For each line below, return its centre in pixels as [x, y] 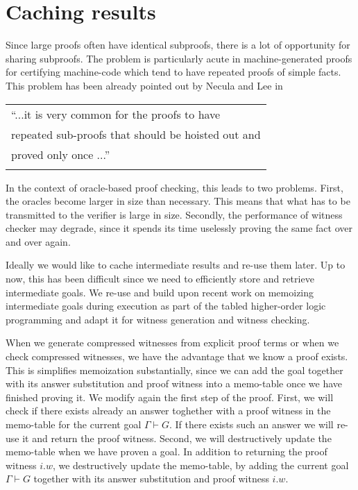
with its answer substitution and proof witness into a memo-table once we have [174, 383]
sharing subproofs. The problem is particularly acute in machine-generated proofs [179, 58]
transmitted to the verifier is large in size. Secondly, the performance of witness [174, 214]
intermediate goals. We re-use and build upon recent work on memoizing [160, 292]
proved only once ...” [61, 154]
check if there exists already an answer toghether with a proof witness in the [168, 411]
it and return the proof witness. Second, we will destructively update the [177, 438]
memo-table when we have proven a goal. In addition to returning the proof [167, 451]
